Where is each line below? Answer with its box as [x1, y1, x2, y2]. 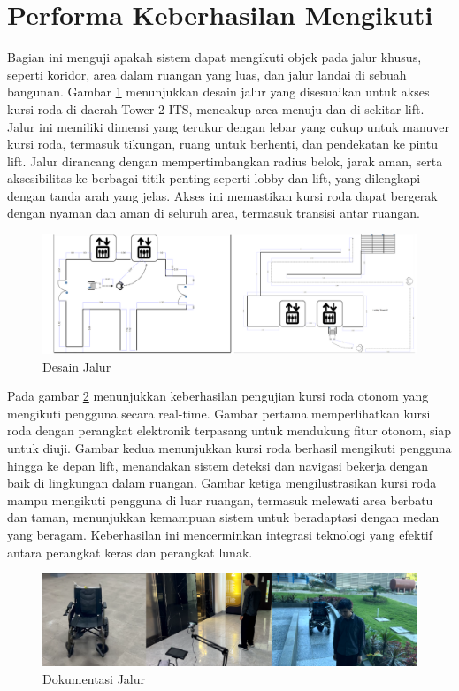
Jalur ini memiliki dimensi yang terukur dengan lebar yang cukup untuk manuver [7, 117, 449, 135]
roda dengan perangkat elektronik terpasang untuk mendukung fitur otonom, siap [7, 421, 452, 440]
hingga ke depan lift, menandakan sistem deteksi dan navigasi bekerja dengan [7, 456, 428, 474]
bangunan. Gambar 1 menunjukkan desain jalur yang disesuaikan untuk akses [7, 82, 430, 101]
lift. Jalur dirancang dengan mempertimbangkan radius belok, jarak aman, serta [7, 151, 443, 170]
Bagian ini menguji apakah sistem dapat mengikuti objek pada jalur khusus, [7, 48, 422, 66]
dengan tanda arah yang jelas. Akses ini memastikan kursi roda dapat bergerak [7, 186, 438, 204]
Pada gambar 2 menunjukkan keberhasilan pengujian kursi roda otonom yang [7, 387, 429, 405]
